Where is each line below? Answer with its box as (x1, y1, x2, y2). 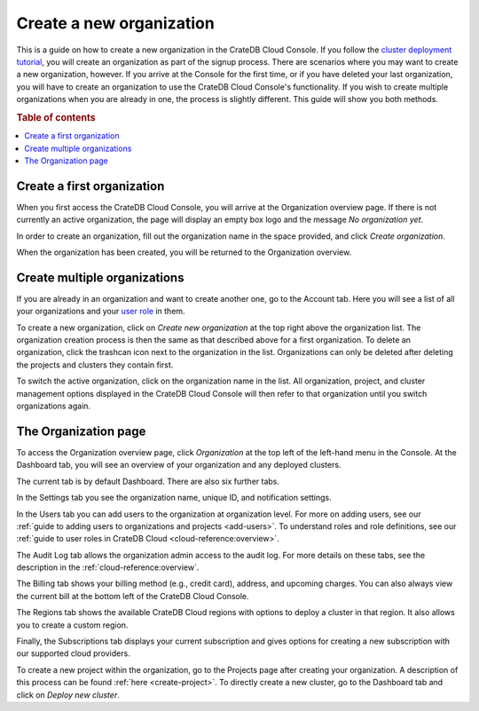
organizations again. (16, 400, 91, 412)
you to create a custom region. (16, 620, 129, 630)
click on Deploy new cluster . (16, 689, 120, 700)
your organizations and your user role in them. (16, 306, 185, 317)
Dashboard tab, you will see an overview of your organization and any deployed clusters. (16, 460, 342, 470)
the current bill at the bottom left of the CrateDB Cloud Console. (16, 590, 249, 601)
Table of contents (16, 111, 97, 123)
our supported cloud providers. (16, 648, 130, 659)
